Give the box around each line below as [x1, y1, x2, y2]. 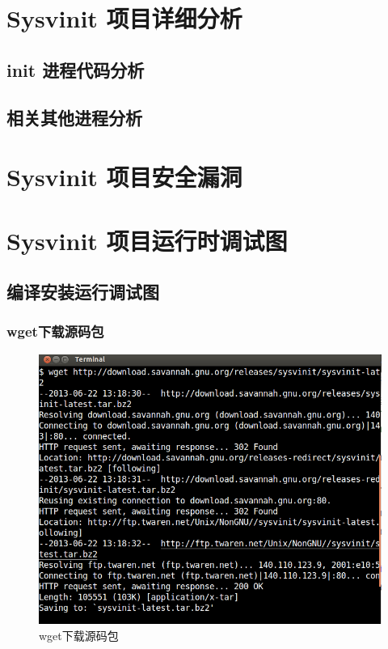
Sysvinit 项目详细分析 [6, 2, 242, 35]
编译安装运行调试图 [6, 279, 159, 304]
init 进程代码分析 [6, 57, 145, 82]
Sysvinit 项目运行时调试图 [6, 223, 288, 257]
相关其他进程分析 [6, 104, 142, 129]
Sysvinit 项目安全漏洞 [6, 160, 242, 193]
